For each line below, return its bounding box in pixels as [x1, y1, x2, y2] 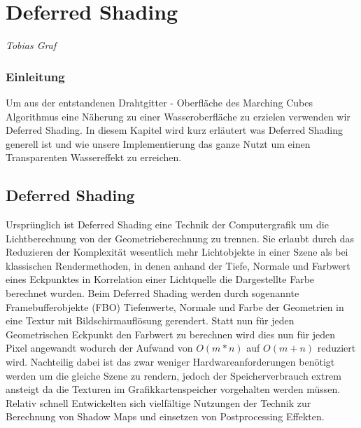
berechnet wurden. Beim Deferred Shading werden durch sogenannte [6, 286, 299, 301]
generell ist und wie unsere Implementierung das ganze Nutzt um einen [6, 136, 311, 151]
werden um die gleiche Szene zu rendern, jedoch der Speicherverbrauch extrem [6, 368, 341, 382]
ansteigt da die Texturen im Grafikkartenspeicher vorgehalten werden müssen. [6, 382, 341, 396]
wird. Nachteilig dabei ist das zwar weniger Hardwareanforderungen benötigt [6, 354, 335, 369]
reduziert [317, 340, 356, 355]
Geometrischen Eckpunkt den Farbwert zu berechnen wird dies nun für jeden [6, 326, 336, 341]
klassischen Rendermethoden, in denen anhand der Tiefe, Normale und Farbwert [6, 258, 351, 272]
